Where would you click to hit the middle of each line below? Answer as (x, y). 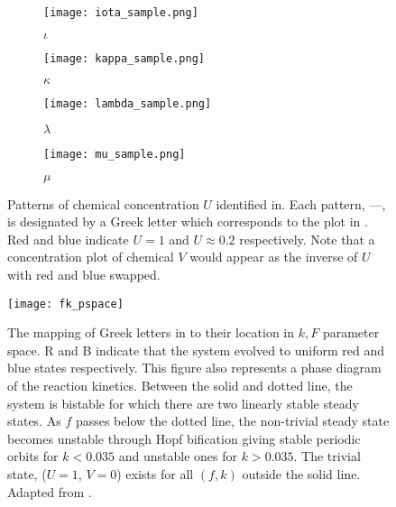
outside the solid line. (301, 474)
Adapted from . (50, 491)
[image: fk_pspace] (65, 304)
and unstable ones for (178, 456)
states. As (34, 421)
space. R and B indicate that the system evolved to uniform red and (196, 350)
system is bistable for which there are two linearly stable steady (183, 403)
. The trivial (327, 456)
